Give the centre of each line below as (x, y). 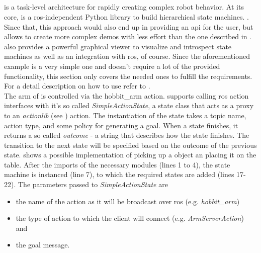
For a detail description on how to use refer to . (77, 86)
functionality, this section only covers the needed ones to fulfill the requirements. (128, 76)
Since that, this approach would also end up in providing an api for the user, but (129, 26)
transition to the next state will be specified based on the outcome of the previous (130, 145)
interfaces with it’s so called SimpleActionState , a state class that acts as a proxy (129, 105)
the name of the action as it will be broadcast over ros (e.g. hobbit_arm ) (128, 201)
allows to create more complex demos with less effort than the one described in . (128, 36)
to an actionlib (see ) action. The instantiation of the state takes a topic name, (125, 115)
